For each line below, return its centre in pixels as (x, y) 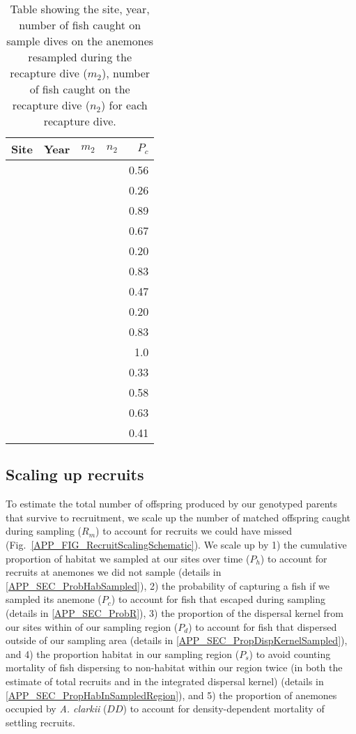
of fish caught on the (80, 89)
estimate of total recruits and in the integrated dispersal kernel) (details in (165, 681)
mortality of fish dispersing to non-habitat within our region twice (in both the (174, 667)
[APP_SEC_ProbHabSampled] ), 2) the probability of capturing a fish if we (168, 585)
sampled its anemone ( (54, 599)
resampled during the (80, 57)
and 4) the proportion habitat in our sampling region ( (123, 653)
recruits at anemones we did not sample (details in (114, 572)
